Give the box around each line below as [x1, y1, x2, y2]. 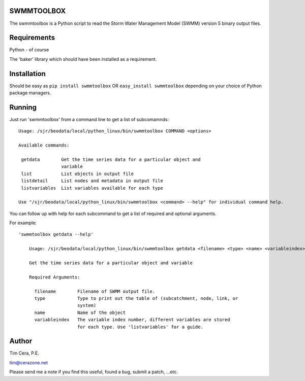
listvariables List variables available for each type [21, 185, 164, 191]
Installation [9, 69, 46, 78]
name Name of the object [34, 309, 126, 316]
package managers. [9, 90, 51, 96]
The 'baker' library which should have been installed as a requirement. [9, 56, 157, 62]
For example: [9, 220, 37, 226]
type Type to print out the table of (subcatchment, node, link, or [34, 296, 238, 301]
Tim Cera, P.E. [9, 350, 40, 356]
